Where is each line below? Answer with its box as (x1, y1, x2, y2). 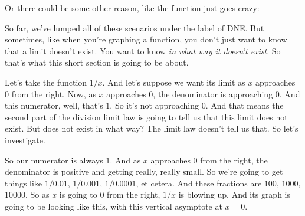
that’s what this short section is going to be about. (5, 56, 189, 68)
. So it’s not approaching (110, 99, 199, 112)
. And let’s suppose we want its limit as (102, 76, 245, 88)
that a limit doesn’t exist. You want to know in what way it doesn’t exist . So (5, 44, 281, 57)
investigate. (5, 133, 45, 146)
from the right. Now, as (11, 87, 96, 100)
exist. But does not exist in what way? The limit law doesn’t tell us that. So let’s (5, 122, 299, 135)
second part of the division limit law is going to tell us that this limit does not (5, 110, 288, 123)
